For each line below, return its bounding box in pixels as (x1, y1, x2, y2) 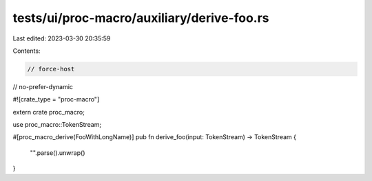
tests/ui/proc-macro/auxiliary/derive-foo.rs (12, 10, 269, 25)
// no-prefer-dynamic (12, 82, 74, 90)
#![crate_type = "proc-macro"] (12, 95, 100, 104)
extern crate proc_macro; (12, 108, 85, 116)
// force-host (27, 65, 75, 73)
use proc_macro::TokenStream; (12, 121, 102, 129)
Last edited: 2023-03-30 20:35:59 (12, 34, 111, 43)
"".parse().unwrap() (30, 148, 85, 157)
